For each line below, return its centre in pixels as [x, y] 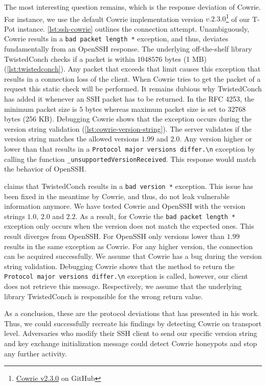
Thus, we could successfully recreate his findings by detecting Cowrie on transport [133, 323]
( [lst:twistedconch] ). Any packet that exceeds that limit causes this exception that [132, 69]
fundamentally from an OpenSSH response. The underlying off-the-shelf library [128, 49]
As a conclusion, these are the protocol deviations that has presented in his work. [132, 313]
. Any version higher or [216, 139]
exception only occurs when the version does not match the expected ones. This [129, 226]
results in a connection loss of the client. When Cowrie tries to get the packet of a [132, 78]
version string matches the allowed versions [72, 139]
